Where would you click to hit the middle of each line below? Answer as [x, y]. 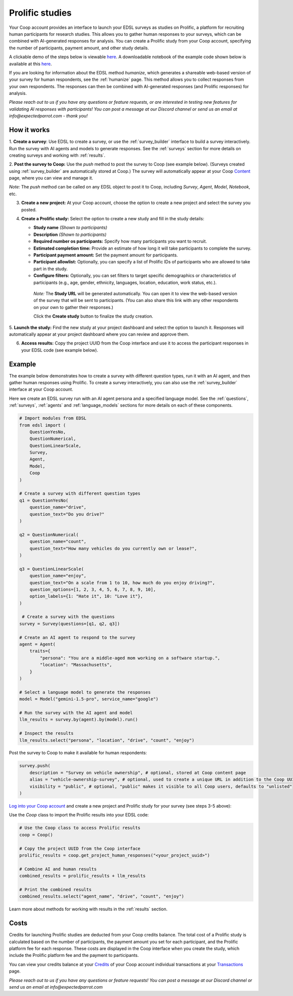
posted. [29, 209]
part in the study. [51, 269]
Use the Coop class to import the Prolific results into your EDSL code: [79, 815]
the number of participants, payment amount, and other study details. [79, 48]
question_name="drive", [58, 507]
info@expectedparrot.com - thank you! [48, 116]
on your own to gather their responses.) [73, 307]
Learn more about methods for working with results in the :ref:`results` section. [88, 909]
